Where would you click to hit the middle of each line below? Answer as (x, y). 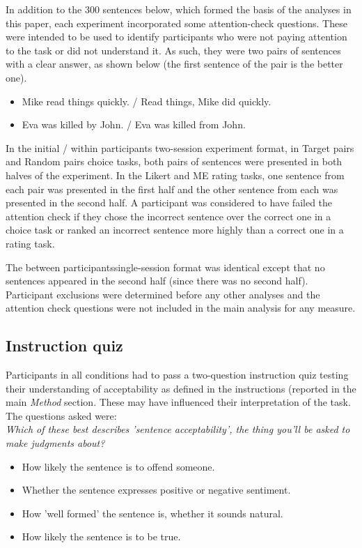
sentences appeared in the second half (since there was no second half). (157, 281)
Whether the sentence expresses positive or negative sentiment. (156, 490)
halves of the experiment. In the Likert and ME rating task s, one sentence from (175, 175)
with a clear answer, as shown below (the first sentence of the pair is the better (174, 64)
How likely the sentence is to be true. (101, 536)
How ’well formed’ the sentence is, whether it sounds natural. (152, 513)
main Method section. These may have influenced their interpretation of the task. (178, 402)
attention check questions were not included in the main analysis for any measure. (181, 308)
